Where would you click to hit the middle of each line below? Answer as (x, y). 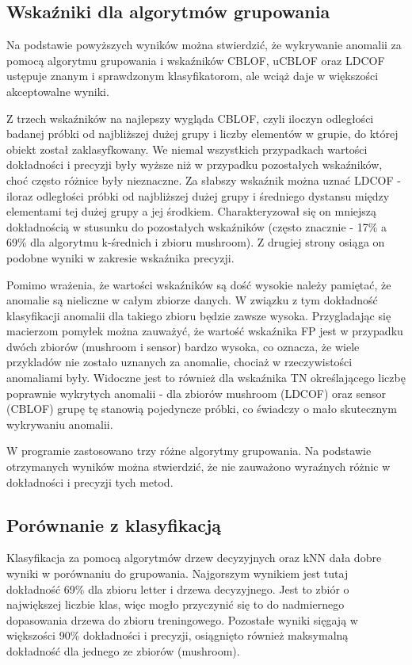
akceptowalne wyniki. (58, 91)
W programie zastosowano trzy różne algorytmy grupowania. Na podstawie (189, 451)
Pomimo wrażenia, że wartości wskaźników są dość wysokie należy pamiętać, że (199, 284)
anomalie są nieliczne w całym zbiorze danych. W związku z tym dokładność (192, 300)
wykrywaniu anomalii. (60, 424)
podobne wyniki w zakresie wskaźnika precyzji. (120, 257)
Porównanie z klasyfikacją (114, 524)
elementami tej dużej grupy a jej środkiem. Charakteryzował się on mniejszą (192, 211)
